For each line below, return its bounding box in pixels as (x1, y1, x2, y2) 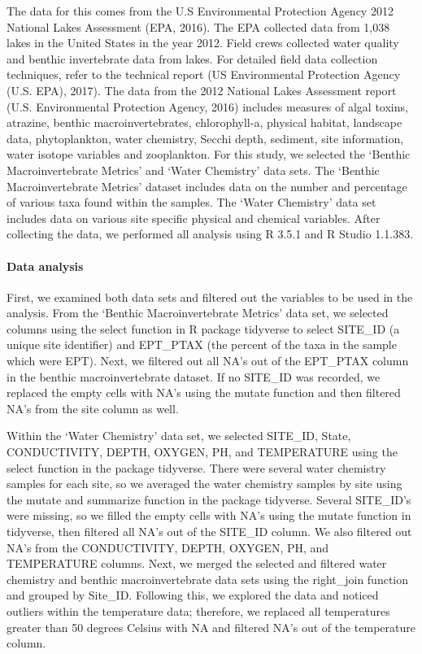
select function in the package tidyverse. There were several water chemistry (7, 459, 386, 476)
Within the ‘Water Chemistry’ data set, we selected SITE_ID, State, (7, 427, 351, 444)
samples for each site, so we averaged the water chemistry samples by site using (7, 475, 402, 492)
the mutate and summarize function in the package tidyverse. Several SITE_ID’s (7, 490, 411, 508)
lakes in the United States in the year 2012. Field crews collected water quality (7, 34, 399, 51)
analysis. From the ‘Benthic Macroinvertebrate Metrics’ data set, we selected (7, 304, 389, 321)
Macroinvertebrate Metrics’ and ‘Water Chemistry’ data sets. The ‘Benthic (7, 161, 380, 178)
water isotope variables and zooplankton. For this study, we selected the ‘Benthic (7, 146, 411, 163)
